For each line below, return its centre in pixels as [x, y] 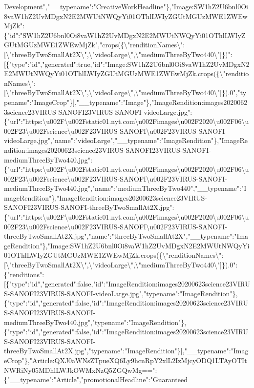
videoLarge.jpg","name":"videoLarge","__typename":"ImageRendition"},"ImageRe [126, 140]
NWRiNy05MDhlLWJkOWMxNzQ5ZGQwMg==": [81, 370]
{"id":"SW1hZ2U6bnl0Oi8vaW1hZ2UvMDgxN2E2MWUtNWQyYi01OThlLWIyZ [125, 35]
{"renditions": [24, 274]
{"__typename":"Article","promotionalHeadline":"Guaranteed [96, 379]
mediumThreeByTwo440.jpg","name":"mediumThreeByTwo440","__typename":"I [125, 188]
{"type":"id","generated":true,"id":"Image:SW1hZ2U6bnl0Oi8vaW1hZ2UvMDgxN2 [127, 64]
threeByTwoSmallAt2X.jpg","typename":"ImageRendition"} [92, 351]
